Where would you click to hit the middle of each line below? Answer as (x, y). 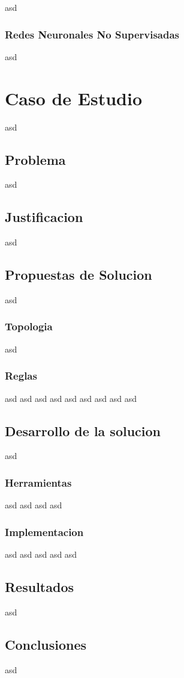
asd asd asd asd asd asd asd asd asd (71, 398)
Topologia (29, 326)
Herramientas (38, 482)
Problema (35, 159)
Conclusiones (46, 644)
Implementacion (44, 532)
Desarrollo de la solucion (83, 430)
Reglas (21, 376)
